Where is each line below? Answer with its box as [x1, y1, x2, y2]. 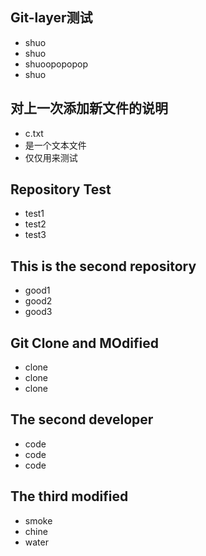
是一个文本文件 [24, 139, 87, 151]
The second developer [10, 411, 154, 428]
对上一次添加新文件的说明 [10, 100, 168, 117]
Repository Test [10, 181, 112, 198]
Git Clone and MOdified [10, 334, 159, 352]
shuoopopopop [24, 58, 89, 70]
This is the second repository [10, 258, 197, 275]
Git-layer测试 [10, 9, 93, 27]
